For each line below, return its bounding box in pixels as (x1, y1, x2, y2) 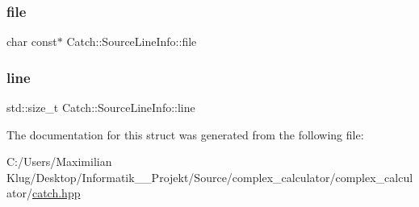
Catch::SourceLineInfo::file (66, 33, 197, 50)
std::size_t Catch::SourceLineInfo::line (6, 99, 195, 116)
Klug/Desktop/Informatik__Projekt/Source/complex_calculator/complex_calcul (6, 168, 413, 185)
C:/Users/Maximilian (6, 153, 112, 170)
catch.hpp (31, 184, 81, 201)
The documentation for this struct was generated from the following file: (6, 126, 364, 143)
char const (6, 33, 57, 50)
